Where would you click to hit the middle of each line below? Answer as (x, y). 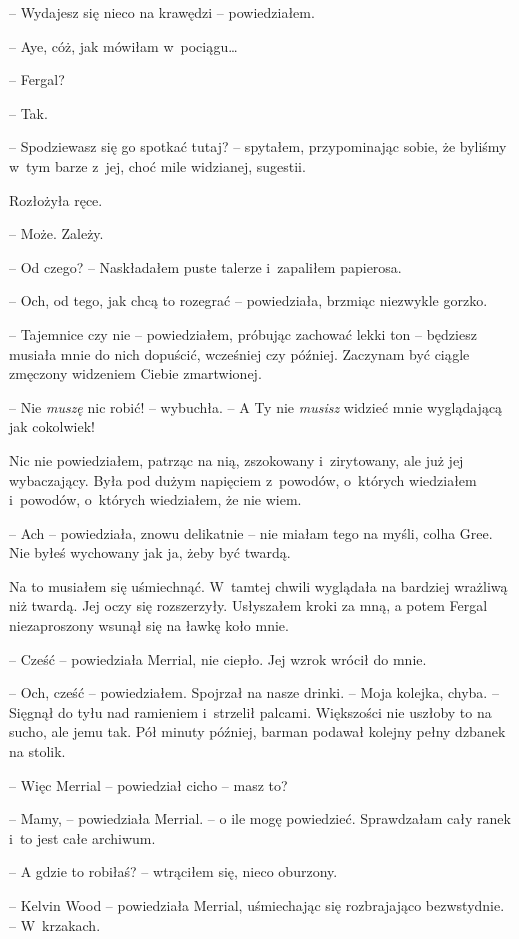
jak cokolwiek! (52, 426)
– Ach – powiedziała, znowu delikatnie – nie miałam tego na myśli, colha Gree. (251, 532)
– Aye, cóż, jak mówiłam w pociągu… (123, 45)
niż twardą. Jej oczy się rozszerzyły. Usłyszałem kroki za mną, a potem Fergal (248, 605)
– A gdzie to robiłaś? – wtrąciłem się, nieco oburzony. (173, 871)
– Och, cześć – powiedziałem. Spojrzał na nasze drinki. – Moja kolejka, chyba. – (254, 692)
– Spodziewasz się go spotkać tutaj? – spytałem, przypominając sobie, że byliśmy (258, 146)
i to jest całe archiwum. (82, 837)
